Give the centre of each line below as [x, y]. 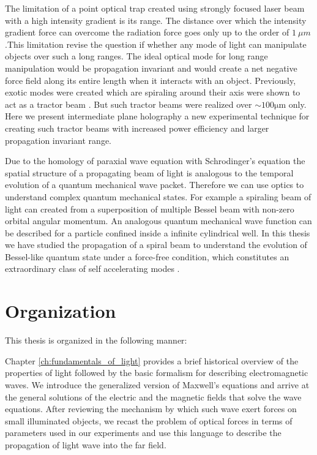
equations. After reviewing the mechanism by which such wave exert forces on [151, 409]
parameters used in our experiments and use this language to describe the [143, 433]
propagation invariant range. [58, 140]
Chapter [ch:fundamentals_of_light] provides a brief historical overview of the [152, 360]
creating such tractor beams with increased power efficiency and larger [137, 128]
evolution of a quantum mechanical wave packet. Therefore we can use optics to [155, 185]
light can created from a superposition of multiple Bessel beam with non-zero [150, 209]
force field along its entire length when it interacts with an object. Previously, [151, 80]
